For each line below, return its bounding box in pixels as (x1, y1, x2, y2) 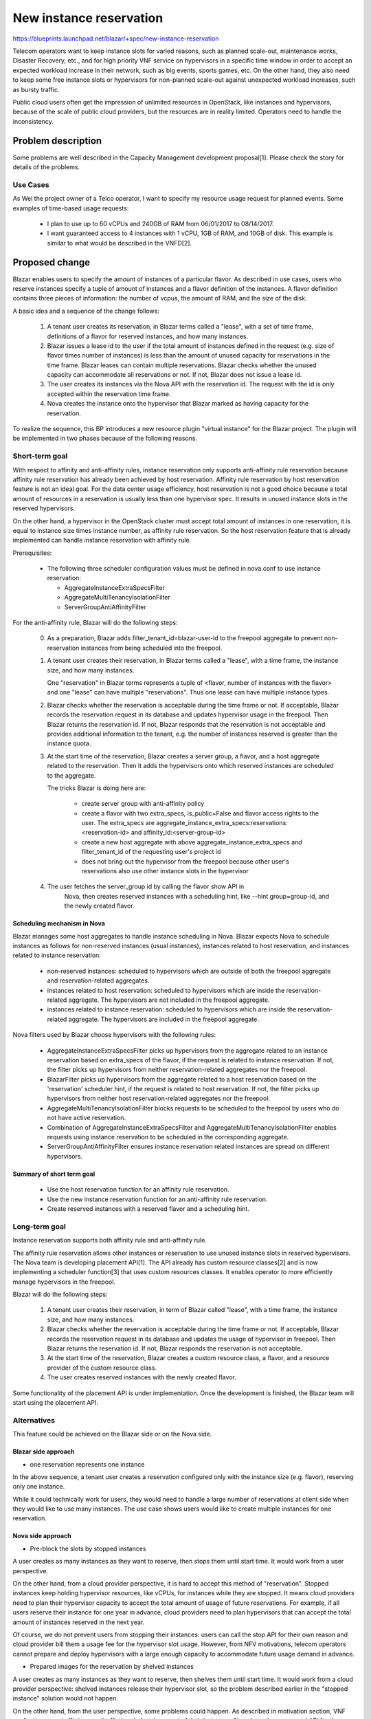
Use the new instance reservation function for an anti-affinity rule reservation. (47, 1195, 268, 1203)
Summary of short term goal (12, 1170, 95, 1178)
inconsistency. (12, 117, 54, 125)
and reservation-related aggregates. (47, 976, 150, 985)
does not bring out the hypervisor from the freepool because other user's (81, 857, 290, 866)
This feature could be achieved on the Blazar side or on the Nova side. (12, 1430, 212, 1438)
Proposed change (12, 256, 91, 268)
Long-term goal (12, 1221, 67, 1231)
